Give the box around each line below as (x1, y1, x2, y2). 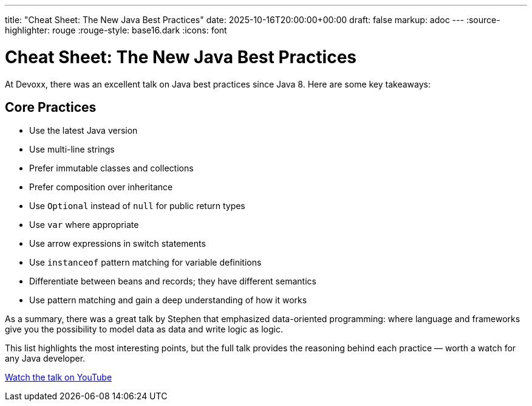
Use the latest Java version (29, 125, 138, 136)
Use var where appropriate (29, 219, 139, 230)
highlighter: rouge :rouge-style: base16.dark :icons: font (5, 25, 227, 35)
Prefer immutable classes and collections (29, 163, 194, 174)
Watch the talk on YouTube (5, 372, 112, 383)
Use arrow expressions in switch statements (29, 238, 206, 249)
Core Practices (5, 99, 97, 115)
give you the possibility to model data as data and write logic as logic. (5, 324, 283, 335)
